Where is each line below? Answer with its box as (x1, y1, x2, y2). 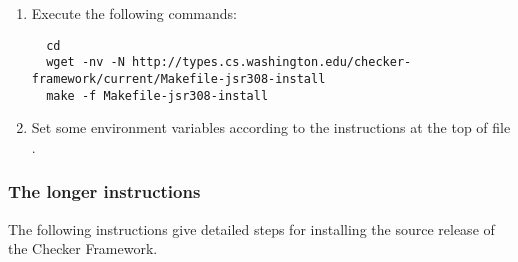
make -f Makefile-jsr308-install (46, 88, 269, 103)
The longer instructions (8, 179, 201, 204)
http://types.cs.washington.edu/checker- (132, 55, 412, 70)
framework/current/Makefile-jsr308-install (31, 71, 326, 86)
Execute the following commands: (31, 3, 238, 23)
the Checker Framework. (8, 238, 158, 259)
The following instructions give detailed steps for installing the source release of (8, 218, 495, 239)
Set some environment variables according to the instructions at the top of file (31, 117, 511, 138)
